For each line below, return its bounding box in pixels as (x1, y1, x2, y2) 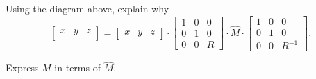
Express (6, 60, 39, 75)
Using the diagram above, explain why (6, 1, 169, 15)
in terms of (54, 60, 101, 75)
